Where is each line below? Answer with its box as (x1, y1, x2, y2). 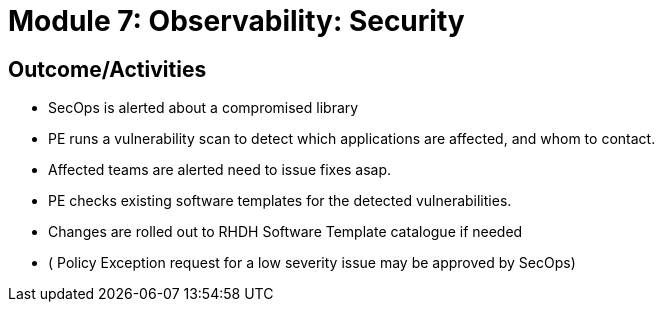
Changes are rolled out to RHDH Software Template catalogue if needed (48, 223, 523, 241)
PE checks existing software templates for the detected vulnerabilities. (48, 192, 512, 210)
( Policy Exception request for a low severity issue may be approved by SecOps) (48, 254, 576, 272)
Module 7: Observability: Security (8, 4, 465, 38)
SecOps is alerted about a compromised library (48, 99, 359, 117)
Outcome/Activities (8, 56, 207, 82)
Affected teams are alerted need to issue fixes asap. (48, 161, 392, 179)
